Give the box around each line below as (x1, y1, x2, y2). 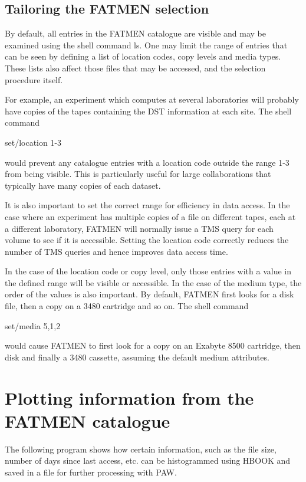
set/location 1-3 (5, 136, 62, 148)
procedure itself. (5, 73, 63, 86)
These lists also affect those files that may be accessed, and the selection (5, 61, 266, 74)
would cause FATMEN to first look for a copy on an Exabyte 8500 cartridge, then (5, 339, 301, 352)
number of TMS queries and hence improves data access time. (5, 245, 228, 257)
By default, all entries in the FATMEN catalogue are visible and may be (5, 27, 266, 40)
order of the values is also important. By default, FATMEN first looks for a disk (5, 288, 294, 300)
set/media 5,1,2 (5, 319, 61, 332)
